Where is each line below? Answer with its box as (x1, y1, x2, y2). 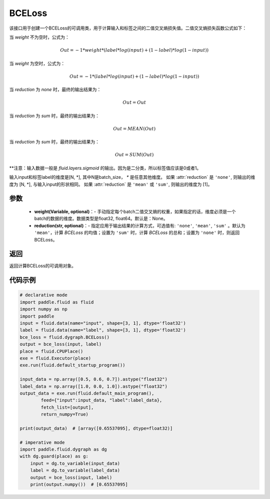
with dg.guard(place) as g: (19, 453, 88, 459)
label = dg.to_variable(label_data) (30, 467, 120, 473)
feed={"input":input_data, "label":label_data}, (40, 397, 162, 403)
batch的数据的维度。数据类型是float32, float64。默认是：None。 (34, 215, 168, 221)
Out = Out (122, 100, 146, 105)
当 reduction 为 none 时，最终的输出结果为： (9, 87, 101, 93)
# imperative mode (19, 439, 65, 445)
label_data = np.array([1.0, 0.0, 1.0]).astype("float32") (19, 383, 167, 389)
